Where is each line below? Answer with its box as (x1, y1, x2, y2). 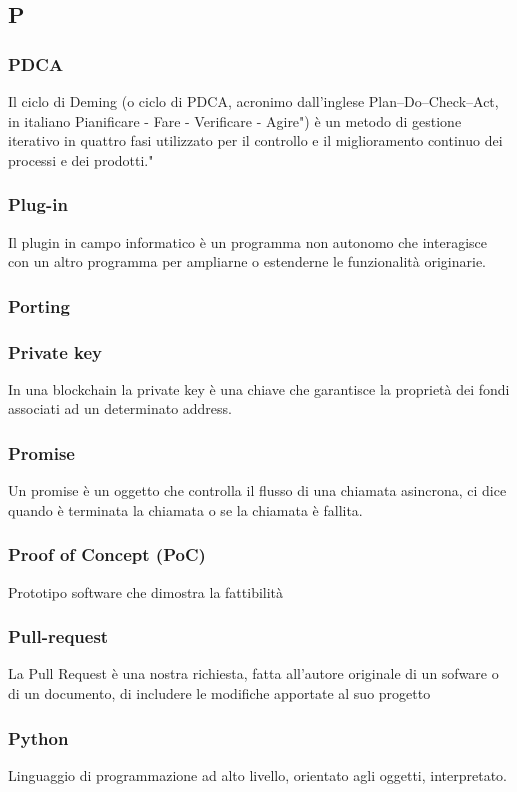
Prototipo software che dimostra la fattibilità (8, 581, 284, 602)
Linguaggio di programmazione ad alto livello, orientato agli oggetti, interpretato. (8, 764, 507, 785)
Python (8, 725, 69, 750)
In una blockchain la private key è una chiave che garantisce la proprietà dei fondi (8, 378, 510, 399)
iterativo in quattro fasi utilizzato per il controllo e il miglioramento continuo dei (8, 130, 503, 151)
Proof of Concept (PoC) (8, 542, 206, 567)
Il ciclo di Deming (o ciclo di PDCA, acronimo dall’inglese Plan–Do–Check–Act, (8, 91, 499, 111)
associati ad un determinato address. (8, 398, 232, 419)
